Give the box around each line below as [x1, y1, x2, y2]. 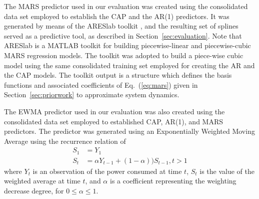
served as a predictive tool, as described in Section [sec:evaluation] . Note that [4, 30, 242, 41]
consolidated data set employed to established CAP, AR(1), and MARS [4, 116, 223, 126]
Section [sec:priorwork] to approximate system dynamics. [4, 89, 179, 100]
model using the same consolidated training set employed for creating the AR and [4, 60, 255, 70]
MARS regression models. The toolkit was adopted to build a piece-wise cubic [4, 50, 243, 60]
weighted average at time [4, 175, 80, 186]
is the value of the [199, 165, 255, 176]
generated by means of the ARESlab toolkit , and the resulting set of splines [4, 21, 238, 31]
